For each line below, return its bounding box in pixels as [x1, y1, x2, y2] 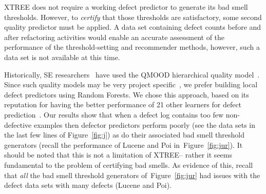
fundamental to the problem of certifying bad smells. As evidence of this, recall [4, 159, 253, 170]
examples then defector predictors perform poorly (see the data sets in [33, 119, 256, 130]
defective [4, 119, 32, 130]
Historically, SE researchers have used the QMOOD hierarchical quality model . [4, 69, 260, 80]
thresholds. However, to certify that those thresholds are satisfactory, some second [4, 11, 262, 22]
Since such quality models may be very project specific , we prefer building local [4, 79, 258, 90]
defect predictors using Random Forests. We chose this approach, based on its [4, 89, 249, 100]
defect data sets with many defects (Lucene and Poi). [4, 180, 172, 190]
